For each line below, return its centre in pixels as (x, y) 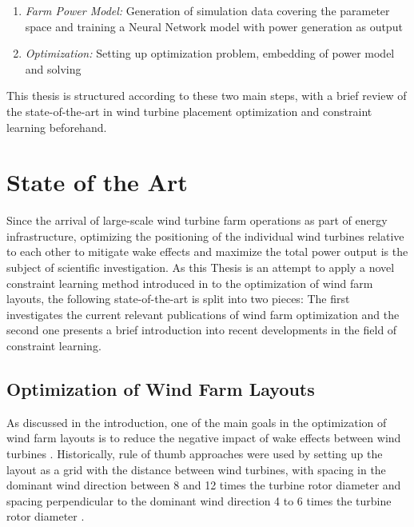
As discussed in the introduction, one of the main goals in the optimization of (197, 422)
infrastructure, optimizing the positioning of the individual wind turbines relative (205, 236)
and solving (53, 68)
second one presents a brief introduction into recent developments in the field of (202, 330)
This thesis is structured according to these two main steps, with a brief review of (207, 96)
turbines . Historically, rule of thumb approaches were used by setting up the (195, 454)
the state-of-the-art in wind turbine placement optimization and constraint (189, 111)
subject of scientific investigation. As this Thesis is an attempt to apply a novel (201, 267)
